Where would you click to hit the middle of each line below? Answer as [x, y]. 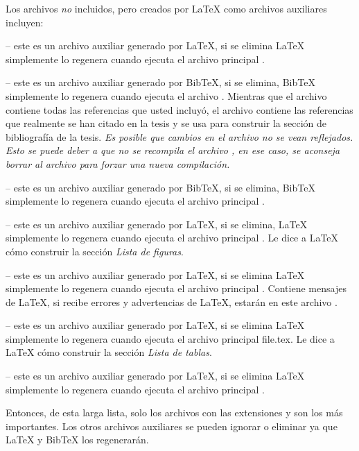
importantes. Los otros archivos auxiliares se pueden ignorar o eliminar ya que [172, 426]
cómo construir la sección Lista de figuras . [95, 251]
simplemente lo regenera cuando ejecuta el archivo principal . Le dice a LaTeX [172, 238]
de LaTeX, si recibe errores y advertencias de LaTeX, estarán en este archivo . [172, 301]
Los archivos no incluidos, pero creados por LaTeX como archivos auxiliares [166, 8]
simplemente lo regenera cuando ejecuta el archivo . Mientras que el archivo [166, 95]
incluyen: [25, 22]
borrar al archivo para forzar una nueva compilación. [118, 163]
